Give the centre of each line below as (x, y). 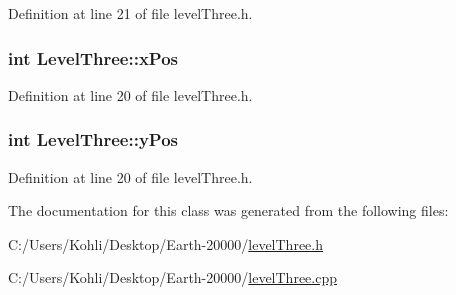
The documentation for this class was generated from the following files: (228, 210)
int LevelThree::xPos (93, 57)
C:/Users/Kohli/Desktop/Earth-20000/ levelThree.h (165, 243)
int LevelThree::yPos (93, 139)
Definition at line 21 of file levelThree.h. (130, 13)
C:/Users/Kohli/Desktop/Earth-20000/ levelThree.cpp (172, 277)
